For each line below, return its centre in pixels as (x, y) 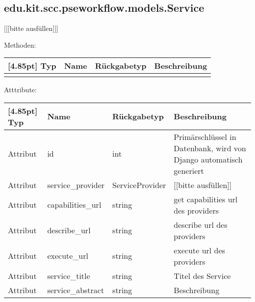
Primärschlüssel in (205, 137)
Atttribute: (20, 90)
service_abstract (76, 290)
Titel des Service (202, 275)
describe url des (201, 224)
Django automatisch (208, 159)
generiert (189, 170)
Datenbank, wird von (210, 148)
